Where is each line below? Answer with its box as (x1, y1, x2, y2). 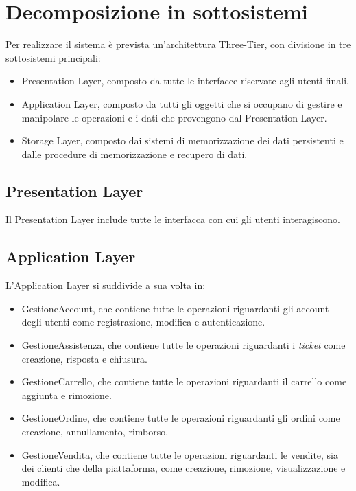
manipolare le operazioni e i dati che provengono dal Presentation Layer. (21, 110, 327, 124)
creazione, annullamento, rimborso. (21, 424, 169, 439)
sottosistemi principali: (5, 50, 101, 65)
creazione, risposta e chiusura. (21, 351, 147, 365)
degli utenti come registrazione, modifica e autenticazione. (21, 315, 265, 329)
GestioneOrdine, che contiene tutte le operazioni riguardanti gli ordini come (21, 411, 340, 425)
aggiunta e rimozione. (21, 387, 112, 402)
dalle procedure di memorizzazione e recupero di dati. (21, 146, 248, 161)
